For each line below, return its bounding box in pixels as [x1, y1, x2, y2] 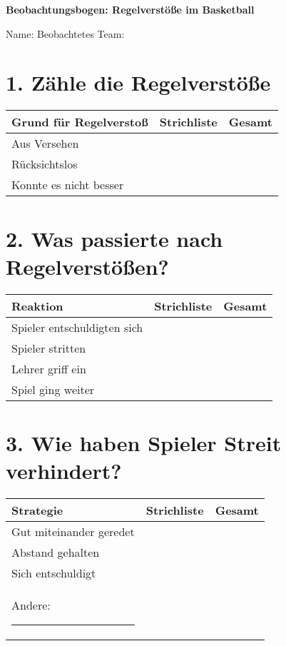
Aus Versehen [11, 135, 79, 152]
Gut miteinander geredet [11, 523, 135, 540]
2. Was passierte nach [6, 223, 223, 253]
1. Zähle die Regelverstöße [6, 68, 271, 97]
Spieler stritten [11, 339, 86, 356]
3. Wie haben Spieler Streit [6, 428, 282, 457]
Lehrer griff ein [11, 360, 86, 377]
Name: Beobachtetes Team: [6, 26, 125, 41]
